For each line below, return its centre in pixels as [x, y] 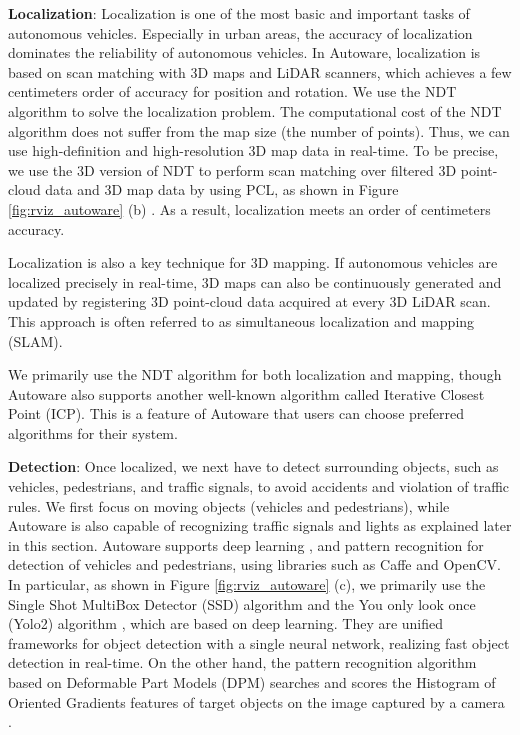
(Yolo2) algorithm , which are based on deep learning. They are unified [226, 623]
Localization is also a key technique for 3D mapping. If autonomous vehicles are [253, 262]
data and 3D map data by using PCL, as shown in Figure [222, 189]
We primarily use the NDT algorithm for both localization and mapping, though [255, 374]
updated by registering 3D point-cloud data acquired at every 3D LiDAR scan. [249, 301]
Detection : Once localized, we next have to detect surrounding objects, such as [253, 466]
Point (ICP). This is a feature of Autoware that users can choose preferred [236, 413]
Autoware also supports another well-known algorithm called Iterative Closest [246, 393]
